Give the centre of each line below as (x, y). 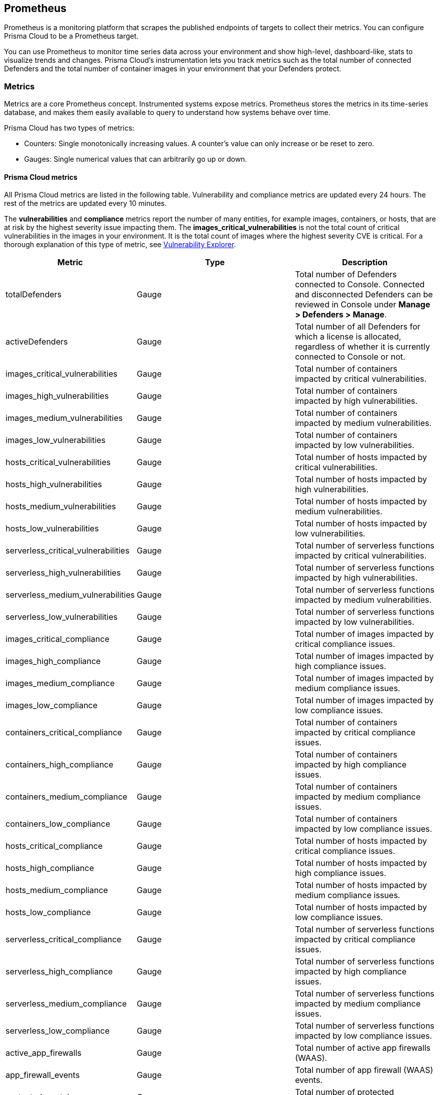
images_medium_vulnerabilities (64, 418)
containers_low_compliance (58, 824)
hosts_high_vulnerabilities (54, 484)
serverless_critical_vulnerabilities (68, 551)
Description (365, 262)
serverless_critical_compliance (64, 940)
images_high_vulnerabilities (57, 396)
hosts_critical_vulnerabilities (58, 462)
